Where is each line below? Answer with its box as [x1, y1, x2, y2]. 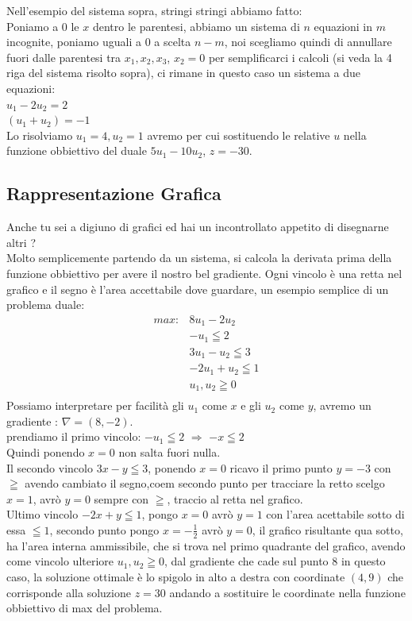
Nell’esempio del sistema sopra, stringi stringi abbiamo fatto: [6, 2, 302, 18]
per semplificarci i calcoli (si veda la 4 [208, 48, 392, 65]
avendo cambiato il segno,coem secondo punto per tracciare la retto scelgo [25, 475, 385, 492]
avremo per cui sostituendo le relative [147, 126, 330, 143]
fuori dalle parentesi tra [6, 48, 121, 65]
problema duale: [6, 296, 85, 313]
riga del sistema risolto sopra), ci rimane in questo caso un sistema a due [6, 64, 360, 81]
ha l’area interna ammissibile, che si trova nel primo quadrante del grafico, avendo [6, 537, 406, 553]
